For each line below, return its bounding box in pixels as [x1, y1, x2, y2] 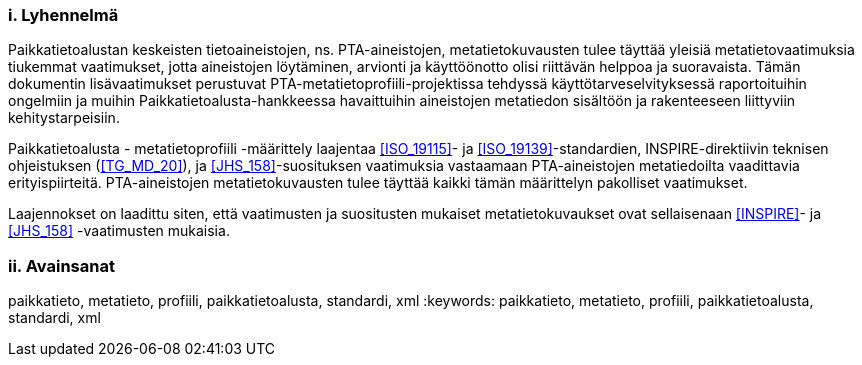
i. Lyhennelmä [8, 5, 119, 25]
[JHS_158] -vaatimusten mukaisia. [8, 222, 230, 240]
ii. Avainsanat [8, 255, 115, 276]
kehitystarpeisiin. [8, 109, 120, 127]
